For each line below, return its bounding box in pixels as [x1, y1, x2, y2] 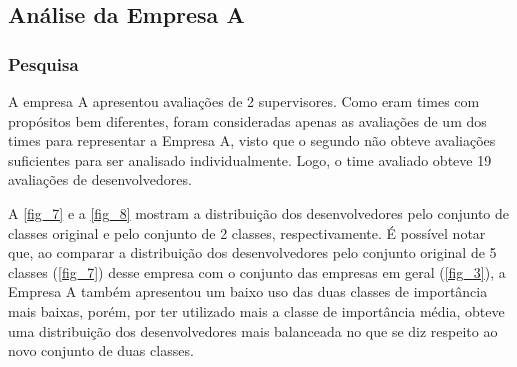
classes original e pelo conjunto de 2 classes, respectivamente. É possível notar [8, 222, 486, 243]
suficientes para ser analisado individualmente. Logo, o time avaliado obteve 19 [8, 149, 492, 170]
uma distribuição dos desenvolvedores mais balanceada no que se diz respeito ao [8, 320, 498, 341]
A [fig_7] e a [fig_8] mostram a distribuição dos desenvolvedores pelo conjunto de [8, 202, 510, 223]
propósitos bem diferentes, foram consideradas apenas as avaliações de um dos [8, 110, 487, 131]
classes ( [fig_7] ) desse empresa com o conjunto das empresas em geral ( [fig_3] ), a [8, 261, 506, 282]
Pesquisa [8, 51, 79, 76]
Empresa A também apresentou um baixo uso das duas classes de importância [8, 281, 488, 302]
